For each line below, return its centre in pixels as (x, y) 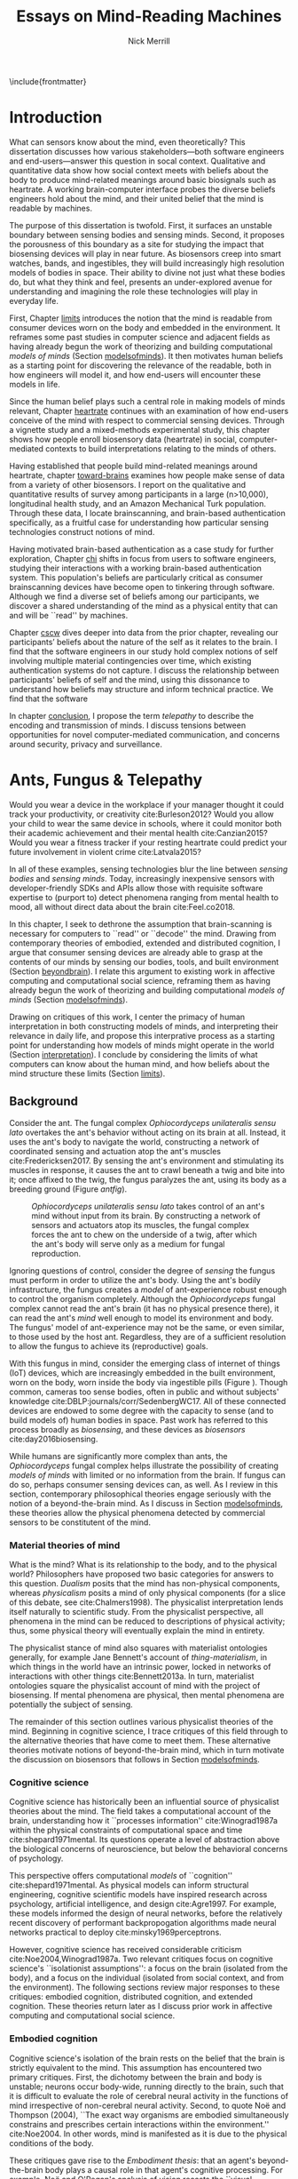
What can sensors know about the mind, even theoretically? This (127, 142)
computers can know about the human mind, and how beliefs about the (140, 1064)
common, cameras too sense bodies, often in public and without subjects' (144, 1392)
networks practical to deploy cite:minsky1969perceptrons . (115, 1932)
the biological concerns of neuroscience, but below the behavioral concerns (149, 1849)
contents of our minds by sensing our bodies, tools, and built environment (144, 962)
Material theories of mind (65, 1545)
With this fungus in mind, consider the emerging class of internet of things (145, 1363)
